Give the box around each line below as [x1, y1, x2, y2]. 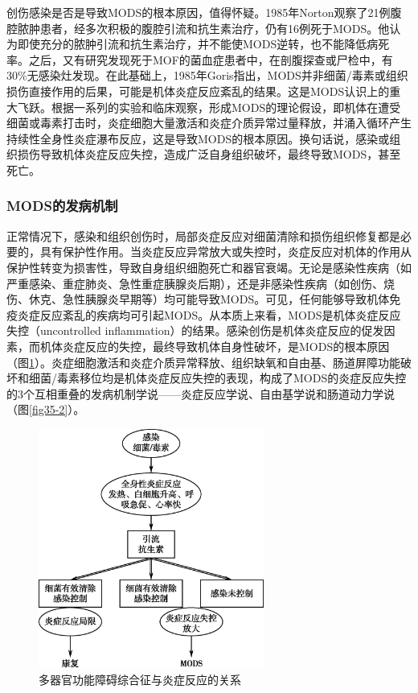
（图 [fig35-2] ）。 [6, 401, 85, 418]
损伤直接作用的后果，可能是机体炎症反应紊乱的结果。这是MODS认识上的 [6, 82, 390, 99]
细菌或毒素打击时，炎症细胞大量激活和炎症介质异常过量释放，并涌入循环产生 [6, 114, 412, 131]
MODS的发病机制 [6, 196, 118, 216]
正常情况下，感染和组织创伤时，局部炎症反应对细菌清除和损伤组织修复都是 [6, 227, 400, 244]
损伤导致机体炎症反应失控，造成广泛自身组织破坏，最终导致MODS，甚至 [17, 146, 401, 163]
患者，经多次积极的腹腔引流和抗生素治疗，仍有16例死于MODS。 [39, 19, 379, 36]
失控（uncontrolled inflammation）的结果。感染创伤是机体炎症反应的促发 [6, 322, 384, 339]
